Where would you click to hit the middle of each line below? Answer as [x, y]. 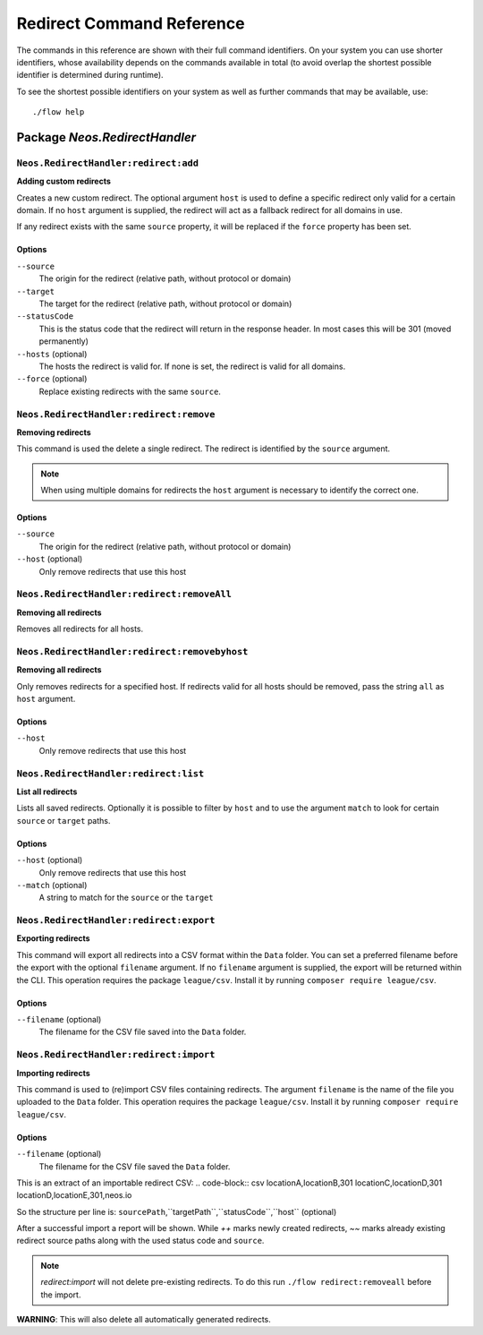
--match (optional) [52, 885]
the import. [61, 1295]
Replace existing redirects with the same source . [130, 391]
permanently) [64, 341]
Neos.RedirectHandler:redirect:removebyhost [132, 651]
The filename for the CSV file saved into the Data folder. [143, 1032]
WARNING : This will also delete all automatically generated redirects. [144, 1320]
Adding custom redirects [64, 181]
